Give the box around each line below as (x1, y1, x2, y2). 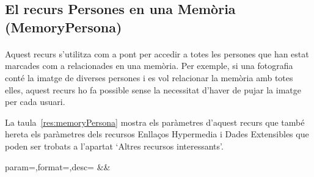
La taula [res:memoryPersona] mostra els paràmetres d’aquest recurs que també (5, 115, 305, 128)
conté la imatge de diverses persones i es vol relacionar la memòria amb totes (5, 71, 293, 84)
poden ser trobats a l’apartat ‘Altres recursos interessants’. (5, 139, 224, 152)
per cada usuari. (5, 95, 65, 108)
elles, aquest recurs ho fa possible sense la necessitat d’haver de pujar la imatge (5, 83, 301, 96)
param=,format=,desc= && (5, 160, 111, 173)
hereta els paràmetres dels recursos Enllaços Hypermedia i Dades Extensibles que (5, 128, 309, 140)
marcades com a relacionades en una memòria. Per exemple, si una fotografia (5, 59, 293, 72)
